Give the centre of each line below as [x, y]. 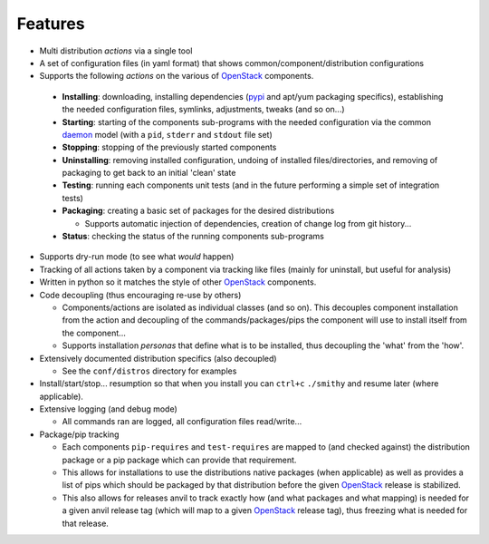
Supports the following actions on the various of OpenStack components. [177, 76]
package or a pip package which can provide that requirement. [179, 460]
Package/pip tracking [79, 434]
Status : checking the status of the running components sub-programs [193, 237]
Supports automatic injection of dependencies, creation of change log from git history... [248, 223]
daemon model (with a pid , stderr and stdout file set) [168, 134]
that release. [85, 523]
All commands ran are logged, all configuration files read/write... [182, 422]
